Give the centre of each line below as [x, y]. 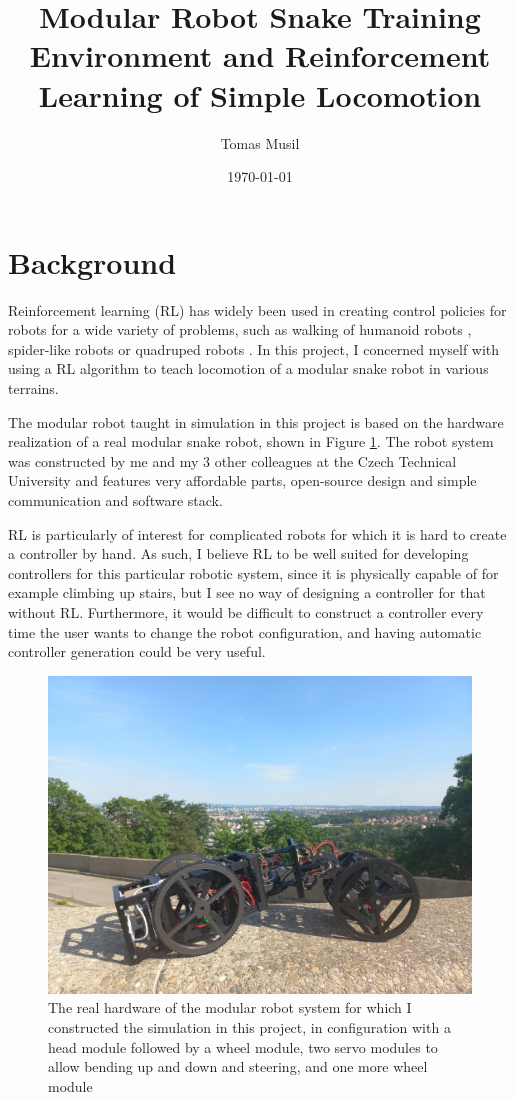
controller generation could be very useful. [137, 651]
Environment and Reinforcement [260, 55]
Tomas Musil [260, 142]
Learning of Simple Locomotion [260, 94]
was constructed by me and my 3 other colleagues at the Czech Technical [232, 460]
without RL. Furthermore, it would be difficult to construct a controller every [246, 611]
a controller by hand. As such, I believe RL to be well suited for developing [238, 553]
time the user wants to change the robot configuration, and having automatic [245, 631]
